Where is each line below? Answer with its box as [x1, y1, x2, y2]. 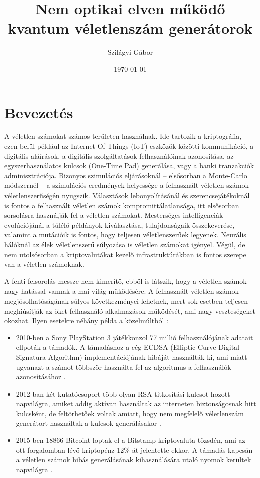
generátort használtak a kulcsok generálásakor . [16, 418, 161, 428]
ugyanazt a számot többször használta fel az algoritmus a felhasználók [16, 361, 231, 372]
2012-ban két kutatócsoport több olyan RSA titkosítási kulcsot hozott [16, 388, 230, 399]
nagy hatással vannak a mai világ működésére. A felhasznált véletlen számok [4, 285, 239, 296]
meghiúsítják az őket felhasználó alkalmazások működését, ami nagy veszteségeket [4, 305, 256, 316]
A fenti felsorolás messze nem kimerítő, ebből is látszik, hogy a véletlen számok [4, 275, 247, 286]
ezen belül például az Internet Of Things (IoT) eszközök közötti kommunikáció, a [4, 141, 254, 151]
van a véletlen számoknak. [4, 259, 84, 269]
